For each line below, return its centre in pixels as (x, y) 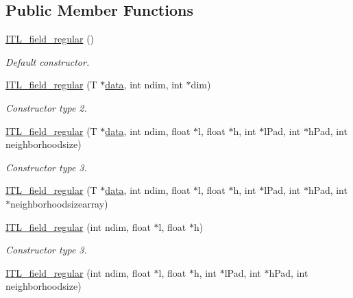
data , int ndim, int (144, 85)
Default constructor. (48, 61)
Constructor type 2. (46, 107)
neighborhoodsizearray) (59, 203)
